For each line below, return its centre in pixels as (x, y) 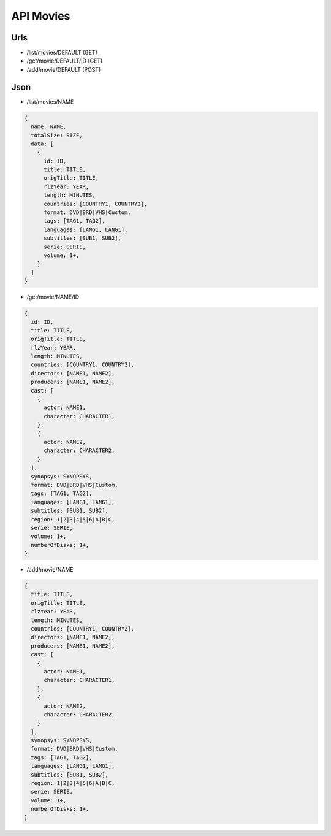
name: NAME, (49, 127)
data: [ (42, 144)
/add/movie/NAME (50, 570)
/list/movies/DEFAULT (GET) (62, 53)
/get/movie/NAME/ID (53, 297)
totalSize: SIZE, (57, 135)
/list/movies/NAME (50, 102)
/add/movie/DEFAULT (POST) (64, 69)
